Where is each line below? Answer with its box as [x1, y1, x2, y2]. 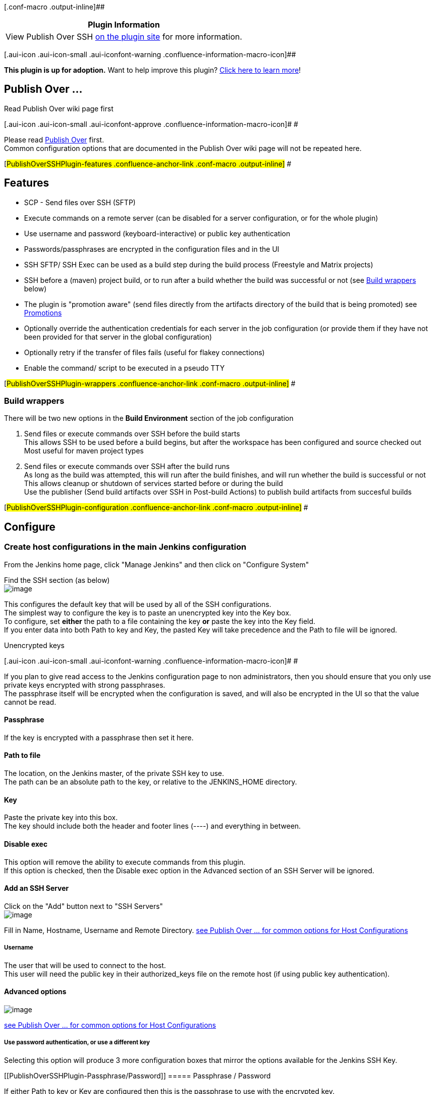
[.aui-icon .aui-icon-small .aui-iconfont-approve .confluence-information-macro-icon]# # [4, 119, 298, 128]
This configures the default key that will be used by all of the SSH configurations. [4, 599, 272, 608]
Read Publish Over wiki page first [4, 104, 114, 113]
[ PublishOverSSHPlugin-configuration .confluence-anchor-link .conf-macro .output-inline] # [4, 503, 308, 512]
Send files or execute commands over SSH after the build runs [24, 462, 230, 471]
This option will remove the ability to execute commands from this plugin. [4, 857, 246, 866]
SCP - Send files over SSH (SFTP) [24, 198, 136, 207]
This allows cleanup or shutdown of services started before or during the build [24, 479, 283, 488]
